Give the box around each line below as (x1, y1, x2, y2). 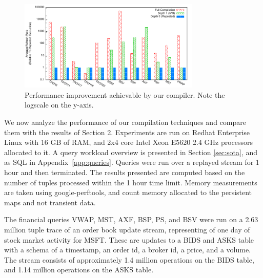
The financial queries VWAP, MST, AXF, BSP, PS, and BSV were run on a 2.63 (4, 214, 258, 225)
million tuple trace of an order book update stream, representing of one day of (4, 224, 250, 234)
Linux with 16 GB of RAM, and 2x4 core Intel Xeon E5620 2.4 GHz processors (4, 137, 253, 147)
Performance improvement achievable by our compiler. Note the (25, 89, 225, 100)
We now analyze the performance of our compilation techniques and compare (4, 116, 246, 127)
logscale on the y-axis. (25, 99, 94, 110)
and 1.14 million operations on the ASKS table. (4, 264, 154, 275)
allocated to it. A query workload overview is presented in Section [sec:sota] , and (4, 146, 257, 157)
